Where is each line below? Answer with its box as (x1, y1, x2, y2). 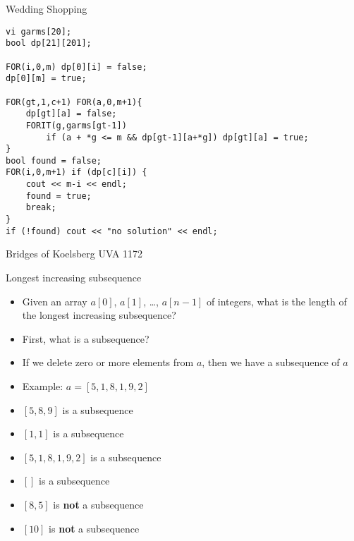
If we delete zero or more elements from (22, 355, 194, 370)
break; (25, 202, 56, 213)
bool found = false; (6, 155, 102, 166)
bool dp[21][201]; (6, 38, 92, 49)
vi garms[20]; (6, 26, 72, 37)
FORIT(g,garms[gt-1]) (25, 120, 127, 130)
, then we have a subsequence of (202, 355, 340, 370)
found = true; (25, 190, 92, 201)
